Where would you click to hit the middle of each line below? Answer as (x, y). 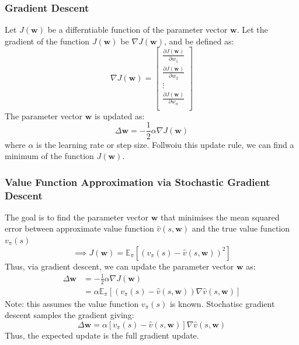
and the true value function (241, 228)
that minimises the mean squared (220, 217)
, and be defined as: (199, 41)
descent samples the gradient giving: (69, 315)
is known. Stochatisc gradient (222, 303)
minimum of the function (49, 156)
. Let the (252, 30)
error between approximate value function (79, 228)
